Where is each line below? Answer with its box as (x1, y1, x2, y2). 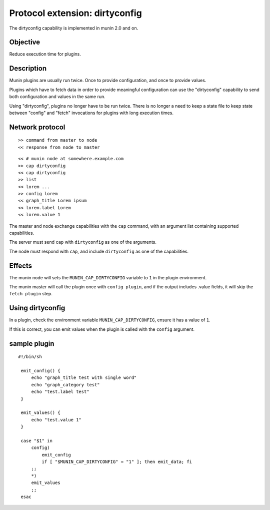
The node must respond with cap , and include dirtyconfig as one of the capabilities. (9, 248, 189, 254)
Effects (9, 261, 32, 270)
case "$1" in (20, 438, 52, 443)
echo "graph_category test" (31, 382, 100, 387)
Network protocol (9, 123, 65, 131)
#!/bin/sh (18, 354, 42, 360)
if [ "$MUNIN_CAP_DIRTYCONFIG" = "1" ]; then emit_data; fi (41, 459, 192, 465)
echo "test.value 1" (31, 417, 82, 422)
